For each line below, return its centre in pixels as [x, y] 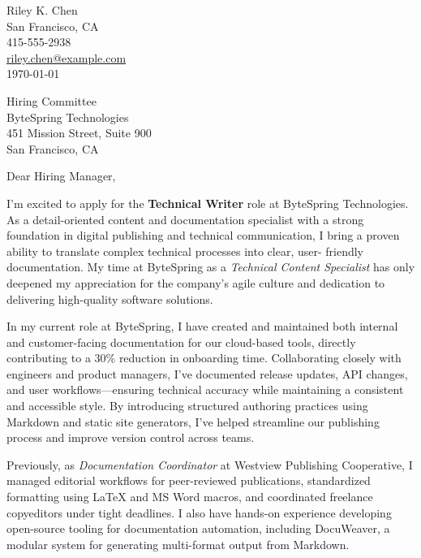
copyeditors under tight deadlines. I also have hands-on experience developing [199, 512]
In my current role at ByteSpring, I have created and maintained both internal [202, 326]
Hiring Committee [52, 100]
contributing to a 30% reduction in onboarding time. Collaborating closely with [204, 358]
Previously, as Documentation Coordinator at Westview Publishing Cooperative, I [210, 464]
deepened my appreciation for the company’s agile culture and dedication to [196, 282]
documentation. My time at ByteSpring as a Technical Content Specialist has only [211, 267]
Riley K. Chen [42, 10]
